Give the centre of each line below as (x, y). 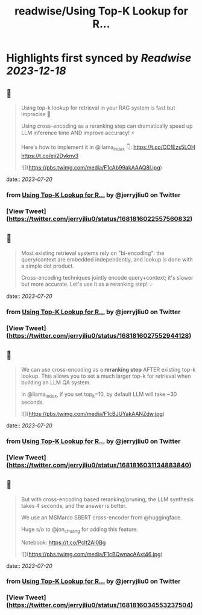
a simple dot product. (47, 266)
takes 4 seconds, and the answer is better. (74, 505)
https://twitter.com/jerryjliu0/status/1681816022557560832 (99, 219)
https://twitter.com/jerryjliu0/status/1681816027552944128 (99, 335)
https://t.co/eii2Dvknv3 (50, 156)
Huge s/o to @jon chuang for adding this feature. (80, 530)
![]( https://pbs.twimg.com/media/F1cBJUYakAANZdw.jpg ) (93, 414)
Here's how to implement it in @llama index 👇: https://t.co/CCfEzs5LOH (108, 148)
